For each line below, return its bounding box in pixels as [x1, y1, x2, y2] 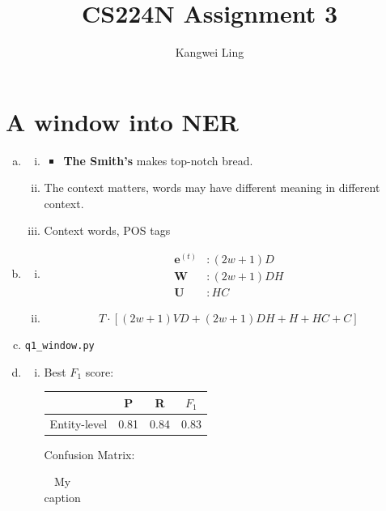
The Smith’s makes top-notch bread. [63, 151, 253, 168]
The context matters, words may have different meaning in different [44, 179, 380, 196]
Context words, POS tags [44, 222, 171, 239]
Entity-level [49, 415, 108, 432]
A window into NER [6, 104, 240, 138]
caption [44, 489, 81, 506]
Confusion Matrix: [44, 445, 135, 462]
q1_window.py [24, 340, 95, 352]
